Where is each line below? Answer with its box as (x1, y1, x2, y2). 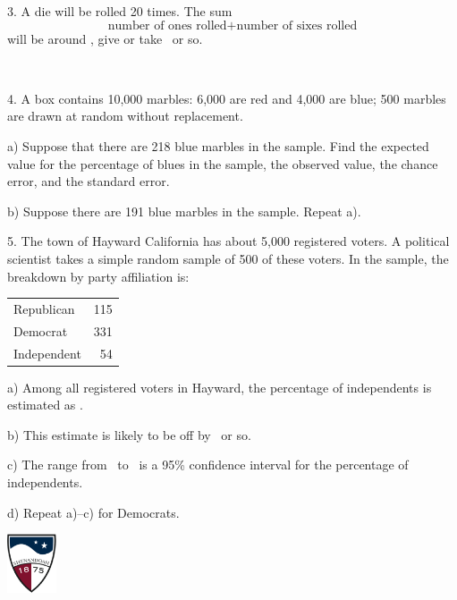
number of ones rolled (107, 19, 227, 32)
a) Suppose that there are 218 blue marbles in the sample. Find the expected (7, 136, 429, 155)
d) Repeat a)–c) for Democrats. (7, 503, 180, 521)
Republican (13, 299, 75, 317)
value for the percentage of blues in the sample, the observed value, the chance (7, 154, 438, 173)
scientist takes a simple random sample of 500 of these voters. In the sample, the (7, 249, 449, 267)
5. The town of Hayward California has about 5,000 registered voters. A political (7, 232, 450, 250)
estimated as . (7, 395, 83, 414)
